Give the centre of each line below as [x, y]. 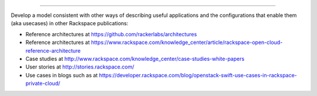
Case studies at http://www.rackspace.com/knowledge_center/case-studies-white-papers [135, 59]
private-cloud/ [43, 83]
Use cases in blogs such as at [62, 75]
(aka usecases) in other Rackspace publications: [70, 23]
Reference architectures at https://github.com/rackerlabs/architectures [111, 34]
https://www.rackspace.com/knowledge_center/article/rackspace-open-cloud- [187, 42]
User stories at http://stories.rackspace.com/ [80, 67]
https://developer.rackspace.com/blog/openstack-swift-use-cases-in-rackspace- [198, 75]
